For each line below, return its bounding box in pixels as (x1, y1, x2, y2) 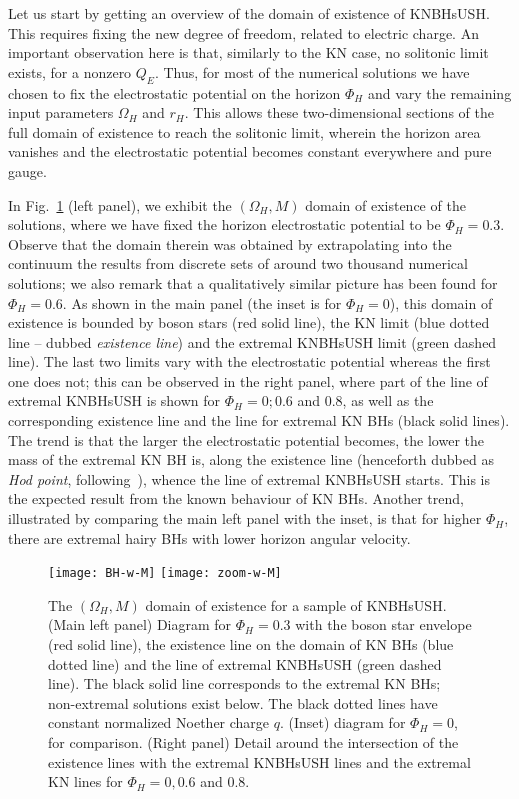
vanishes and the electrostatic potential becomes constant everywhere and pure (8, 141, 492, 162)
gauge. (8, 160, 47, 181)
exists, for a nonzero (8, 61, 132, 82)
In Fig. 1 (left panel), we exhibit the (8, 194, 232, 215)
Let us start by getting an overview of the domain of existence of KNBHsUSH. (8, 3, 490, 23)
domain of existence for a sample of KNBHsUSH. (145, 594, 447, 615)
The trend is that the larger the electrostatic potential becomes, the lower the (8, 429, 484, 450)
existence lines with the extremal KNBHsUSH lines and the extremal (48, 751, 471, 772)
